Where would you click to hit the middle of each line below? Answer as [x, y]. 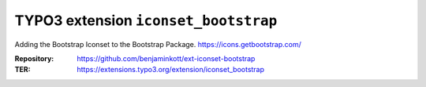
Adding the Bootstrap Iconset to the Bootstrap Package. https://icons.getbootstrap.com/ [158, 44]
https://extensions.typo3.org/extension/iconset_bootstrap [170, 70]
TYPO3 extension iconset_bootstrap [146, 20]
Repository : [34, 58]
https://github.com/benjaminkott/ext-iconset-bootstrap [166, 58]
